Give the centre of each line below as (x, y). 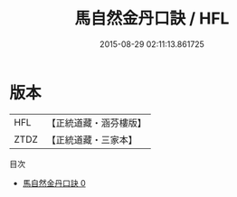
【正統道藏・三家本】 (92, 139)
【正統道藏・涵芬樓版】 (97, 123)
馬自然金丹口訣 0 (54, 183)
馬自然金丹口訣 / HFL (152, 19)
